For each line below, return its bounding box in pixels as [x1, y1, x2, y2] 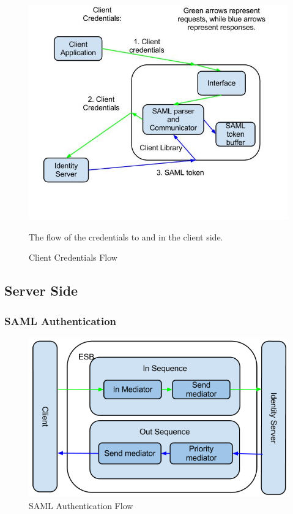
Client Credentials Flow [29, 251, 117, 264]
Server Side [4, 281, 78, 300]
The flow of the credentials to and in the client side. [29, 230, 223, 243]
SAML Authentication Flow [29, 499, 133, 512]
